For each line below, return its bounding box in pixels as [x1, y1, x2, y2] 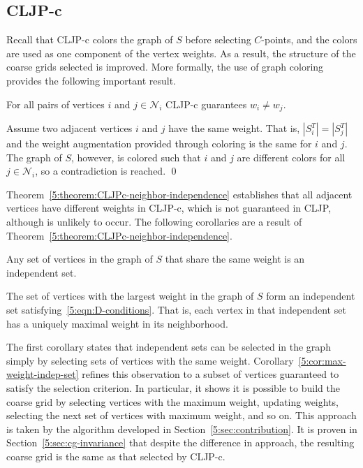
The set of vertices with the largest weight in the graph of [6, 288, 254, 303]
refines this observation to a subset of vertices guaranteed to [82, 367, 339, 381]
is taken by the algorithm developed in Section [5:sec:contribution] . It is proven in [6, 421, 357, 436]
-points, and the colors [261, 32, 357, 47]
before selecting [185, 32, 251, 47]
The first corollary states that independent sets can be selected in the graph [6, 339, 331, 354]
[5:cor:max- [298, 353, 346, 367]
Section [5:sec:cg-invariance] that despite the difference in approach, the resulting [6, 435, 355, 450]
